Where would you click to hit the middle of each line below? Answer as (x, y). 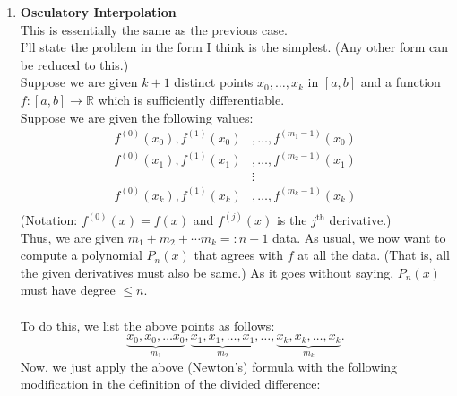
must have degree (68, 290)
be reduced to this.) (74, 64)
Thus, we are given (72, 237)
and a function (401, 82)
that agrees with (239, 255)
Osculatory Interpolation (98, 12)
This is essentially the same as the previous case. (154, 29)
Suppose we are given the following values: (137, 117)
